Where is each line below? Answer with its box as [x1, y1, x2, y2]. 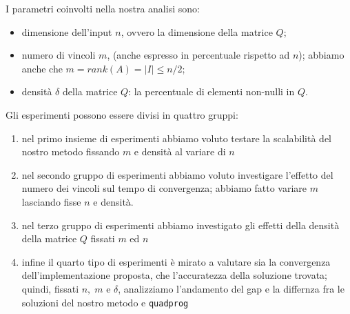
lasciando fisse [21, 194, 81, 208]
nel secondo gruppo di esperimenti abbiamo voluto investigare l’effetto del [21, 167, 333, 181]
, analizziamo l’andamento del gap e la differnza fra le [118, 281, 344, 295]
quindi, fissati [21, 281, 79, 295]
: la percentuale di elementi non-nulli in [128, 84, 295, 99]
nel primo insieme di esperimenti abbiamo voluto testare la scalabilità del [21, 130, 331, 145]
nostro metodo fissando [21, 144, 120, 159]
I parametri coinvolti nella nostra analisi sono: [6, 1, 200, 15]
